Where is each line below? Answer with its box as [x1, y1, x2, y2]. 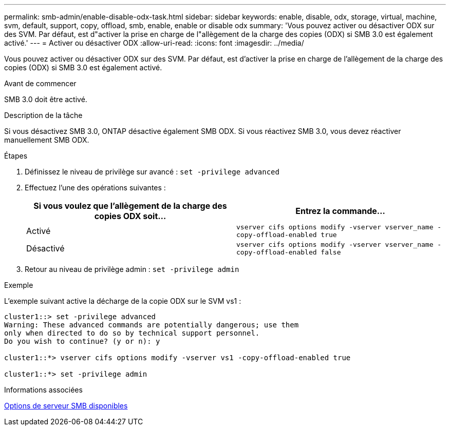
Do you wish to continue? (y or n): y [4, 337, 160, 345]
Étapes [4, 151, 28, 160]
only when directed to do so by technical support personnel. [4, 329, 260, 337]
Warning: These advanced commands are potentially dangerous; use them [4, 321, 299, 329]
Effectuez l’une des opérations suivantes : [25, 183, 166, 192]
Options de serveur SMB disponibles [4, 401, 128, 410]
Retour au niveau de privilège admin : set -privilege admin [25, 265, 239, 273]
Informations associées [4, 385, 83, 394]
